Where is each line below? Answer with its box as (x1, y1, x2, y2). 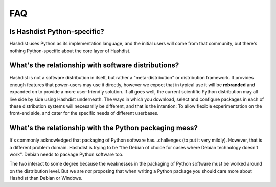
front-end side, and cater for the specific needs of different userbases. (9, 110, 159, 116)
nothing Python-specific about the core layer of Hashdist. (9, 48, 131, 54)
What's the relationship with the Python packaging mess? (9, 124, 198, 132)
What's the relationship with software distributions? (9, 61, 179, 70)
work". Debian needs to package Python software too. (9, 151, 124, 157)
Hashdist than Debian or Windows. (9, 175, 83, 181)
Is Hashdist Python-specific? (9, 27, 104, 36)
